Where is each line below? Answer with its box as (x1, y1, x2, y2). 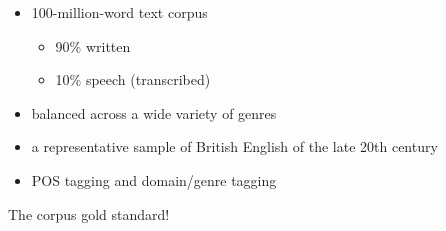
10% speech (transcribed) (55, 69, 211, 90)
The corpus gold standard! (8, 203, 170, 224)
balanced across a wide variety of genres (31, 102, 277, 123)
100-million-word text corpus (31, 2, 208, 22)
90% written (55, 35, 131, 56)
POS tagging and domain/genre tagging (31, 169, 277, 190)
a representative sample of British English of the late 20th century (31, 136, 438, 157)
